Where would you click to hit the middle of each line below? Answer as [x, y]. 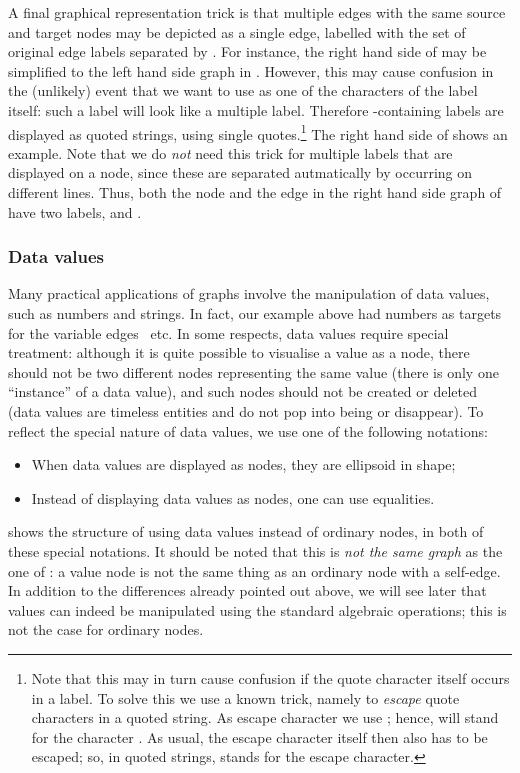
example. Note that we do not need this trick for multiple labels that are [230, 152]
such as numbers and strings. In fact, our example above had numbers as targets [255, 313]
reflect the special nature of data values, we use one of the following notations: [248, 430]
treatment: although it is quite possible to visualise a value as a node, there [239, 352]
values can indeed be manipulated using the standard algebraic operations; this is [257, 609]
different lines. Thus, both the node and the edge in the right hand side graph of [255, 192]
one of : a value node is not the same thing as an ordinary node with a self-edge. [254, 570]
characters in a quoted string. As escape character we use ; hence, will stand [265, 717]
